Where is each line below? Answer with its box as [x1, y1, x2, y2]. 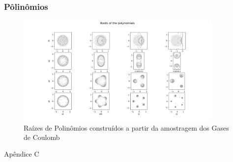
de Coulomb [24, 132, 60, 142]
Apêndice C [4, 148, 39, 159]
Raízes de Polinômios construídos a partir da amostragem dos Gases [24, 122, 229, 133]
